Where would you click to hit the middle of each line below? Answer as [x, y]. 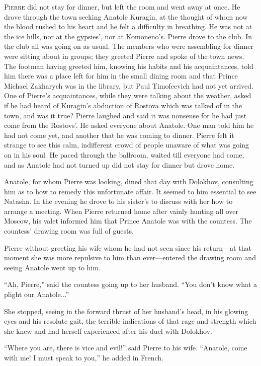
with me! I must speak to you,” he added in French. [84, 357]
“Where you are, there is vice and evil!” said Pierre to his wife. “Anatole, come [126, 348]
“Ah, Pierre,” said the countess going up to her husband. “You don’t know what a [131, 284]
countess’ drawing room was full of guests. [69, 231]
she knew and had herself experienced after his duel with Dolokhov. [108, 331]
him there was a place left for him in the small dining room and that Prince [121, 76]
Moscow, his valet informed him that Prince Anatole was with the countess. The [128, 221]
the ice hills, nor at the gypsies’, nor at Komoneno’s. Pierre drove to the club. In [128, 36]
